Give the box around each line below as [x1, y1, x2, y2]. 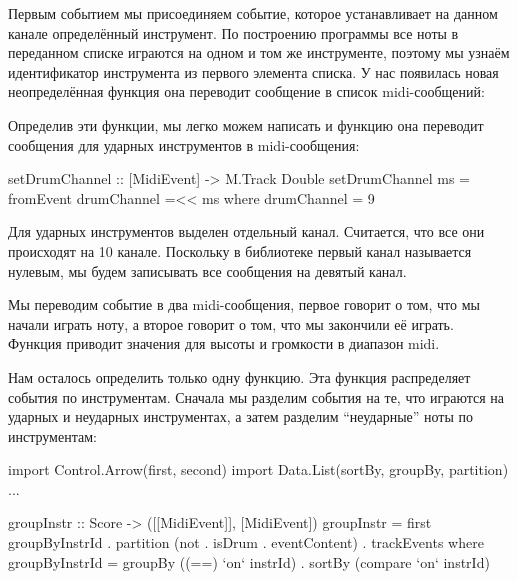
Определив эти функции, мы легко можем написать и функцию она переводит [8, 114, 484, 135]
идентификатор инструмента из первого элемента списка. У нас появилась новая [8, 61, 499, 82]
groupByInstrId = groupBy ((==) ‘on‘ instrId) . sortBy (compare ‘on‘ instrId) [8, 551, 490, 572]
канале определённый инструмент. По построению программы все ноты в [8, 22, 459, 43]
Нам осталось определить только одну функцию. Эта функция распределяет [8, 366, 471, 387]
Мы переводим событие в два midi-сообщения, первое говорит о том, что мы [8, 294, 480, 315]
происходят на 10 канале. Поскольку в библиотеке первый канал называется [8, 240, 472, 261]
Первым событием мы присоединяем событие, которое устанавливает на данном [8, 3, 498, 23]
